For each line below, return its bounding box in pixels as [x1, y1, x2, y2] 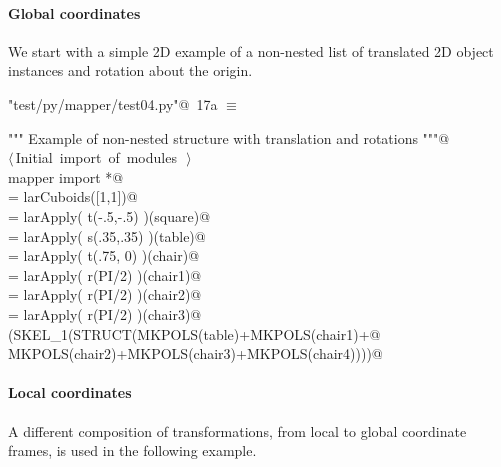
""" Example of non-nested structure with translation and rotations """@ [8, 127, 450, 148]
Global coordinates [8, 2, 141, 23]
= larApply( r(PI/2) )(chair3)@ [8, 303, 202, 324]
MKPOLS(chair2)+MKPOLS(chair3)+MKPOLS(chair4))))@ [8, 343, 383, 364]
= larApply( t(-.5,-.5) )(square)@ [8, 205, 211, 226]
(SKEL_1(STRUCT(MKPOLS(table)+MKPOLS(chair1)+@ [8, 323, 381, 344]
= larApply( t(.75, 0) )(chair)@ [8, 245, 200, 266]
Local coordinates [8, 382, 132, 403]
